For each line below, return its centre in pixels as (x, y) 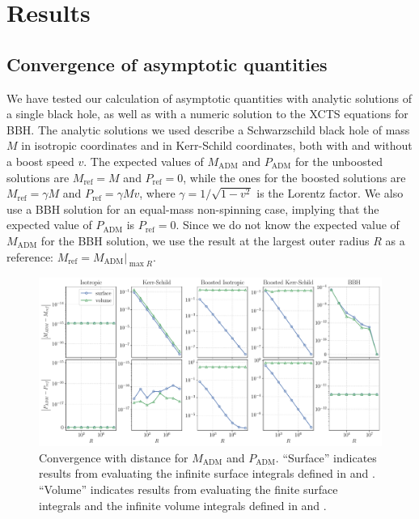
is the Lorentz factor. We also (330, 193)
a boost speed (40, 161)
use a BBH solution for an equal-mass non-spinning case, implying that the (193, 208)
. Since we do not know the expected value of (288, 225)
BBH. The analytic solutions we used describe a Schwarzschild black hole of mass (208, 129)
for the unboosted (339, 161)
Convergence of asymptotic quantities (167, 64)
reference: (30, 256)
